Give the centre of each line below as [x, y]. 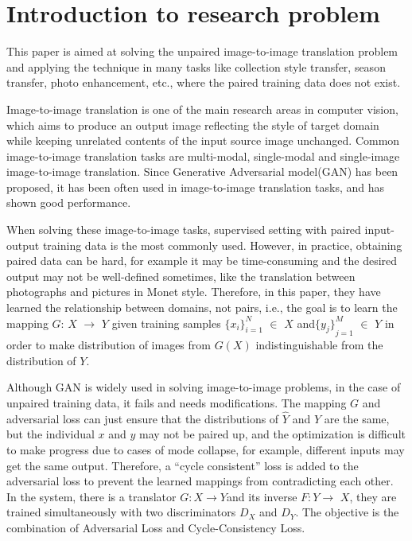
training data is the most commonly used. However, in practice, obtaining [222, 245]
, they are [373, 496]
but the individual [51, 434]
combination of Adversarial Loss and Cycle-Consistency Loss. [156, 527]
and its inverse [262, 496]
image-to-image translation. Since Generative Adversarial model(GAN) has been [202, 171]
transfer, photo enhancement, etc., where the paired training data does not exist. [204, 82]
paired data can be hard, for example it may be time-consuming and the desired [202, 261]
